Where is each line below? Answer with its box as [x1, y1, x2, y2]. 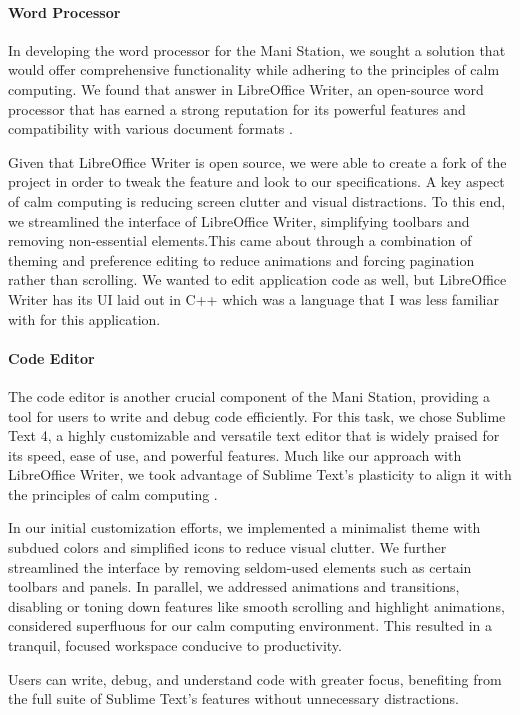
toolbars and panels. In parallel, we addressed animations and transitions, [8, 576, 460, 597]
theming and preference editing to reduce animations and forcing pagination [8, 249, 475, 270]
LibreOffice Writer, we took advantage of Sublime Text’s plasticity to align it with [8, 464, 512, 485]
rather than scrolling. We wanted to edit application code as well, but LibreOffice [8, 269, 507, 290]
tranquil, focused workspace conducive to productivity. [8, 635, 342, 656]
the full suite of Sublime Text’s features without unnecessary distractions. [8, 688, 460, 709]
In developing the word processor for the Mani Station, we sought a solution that [8, 39, 506, 60]
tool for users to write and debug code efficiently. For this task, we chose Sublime [8, 405, 506, 426]
